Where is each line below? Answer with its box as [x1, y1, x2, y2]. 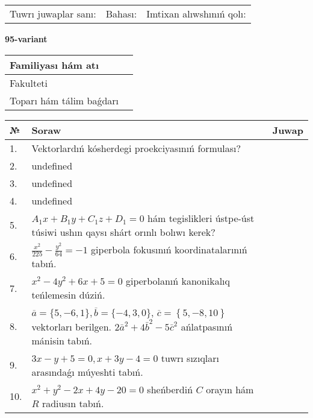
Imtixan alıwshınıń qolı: [146, 7, 246, 21]
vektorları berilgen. [31, 319, 112, 334]
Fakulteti [10, 75, 48, 90]
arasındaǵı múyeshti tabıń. [31, 364, 143, 379]
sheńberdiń [147, 382, 193, 396]
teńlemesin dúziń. [31, 288, 105, 302]
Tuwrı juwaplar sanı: [10, 7, 96, 21]
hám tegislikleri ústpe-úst [147, 211, 255, 225]
